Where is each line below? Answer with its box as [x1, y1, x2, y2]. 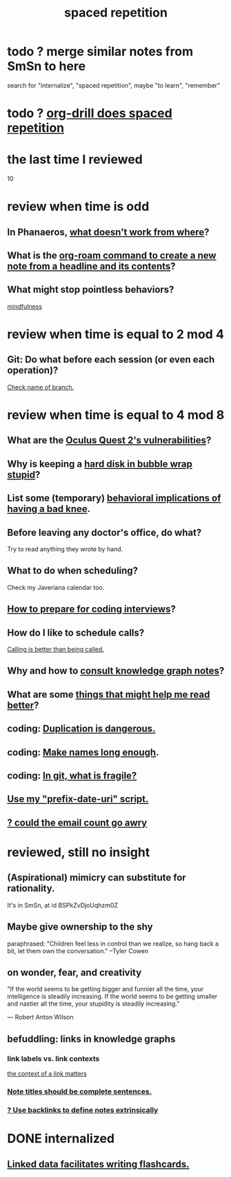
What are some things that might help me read [7, 689, 210, 700]
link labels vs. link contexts [7, 1053, 100, 1063]
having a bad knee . [7, 503, 91, 515]
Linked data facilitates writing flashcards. [7, 1158, 190, 1170]
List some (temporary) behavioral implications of [7, 492, 221, 504]
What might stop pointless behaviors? [7, 284, 174, 296]
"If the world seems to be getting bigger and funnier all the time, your [7, 985, 204, 993]
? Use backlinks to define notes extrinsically [7, 1105, 159, 1115]
